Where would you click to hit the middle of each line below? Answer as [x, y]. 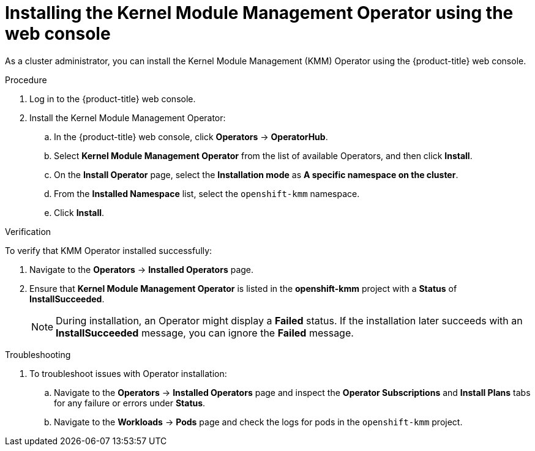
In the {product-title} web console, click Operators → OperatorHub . [191, 136]
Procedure [26, 80]
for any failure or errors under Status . [130, 403]
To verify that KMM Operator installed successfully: [109, 250]
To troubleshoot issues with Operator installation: [128, 373]
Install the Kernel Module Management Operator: [128, 117]
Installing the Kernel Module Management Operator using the [259, 13]
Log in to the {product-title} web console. [113, 99]
